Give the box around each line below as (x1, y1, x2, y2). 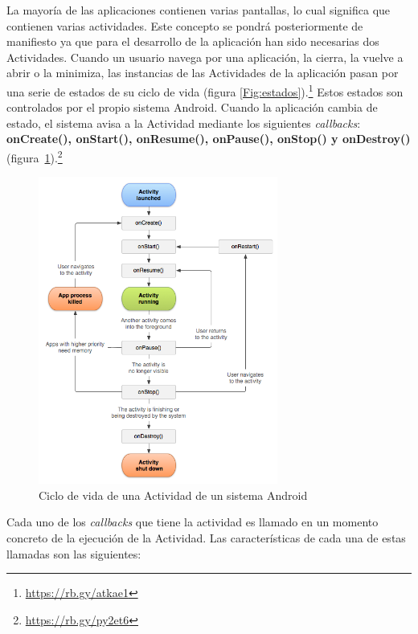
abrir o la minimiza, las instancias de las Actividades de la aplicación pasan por (6, 64, 399, 81)
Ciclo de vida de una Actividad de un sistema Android (39, 486, 308, 503)
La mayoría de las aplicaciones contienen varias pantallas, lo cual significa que (6, 2, 391, 18)
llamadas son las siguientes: (6, 545, 141, 562)
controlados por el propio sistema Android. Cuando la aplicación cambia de (6, 99, 378, 116)
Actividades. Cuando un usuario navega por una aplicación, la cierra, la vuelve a (6, 48, 404, 65)
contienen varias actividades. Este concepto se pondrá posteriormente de (6, 17, 363, 34)
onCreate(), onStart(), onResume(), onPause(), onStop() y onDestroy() (6, 130, 411, 147)
